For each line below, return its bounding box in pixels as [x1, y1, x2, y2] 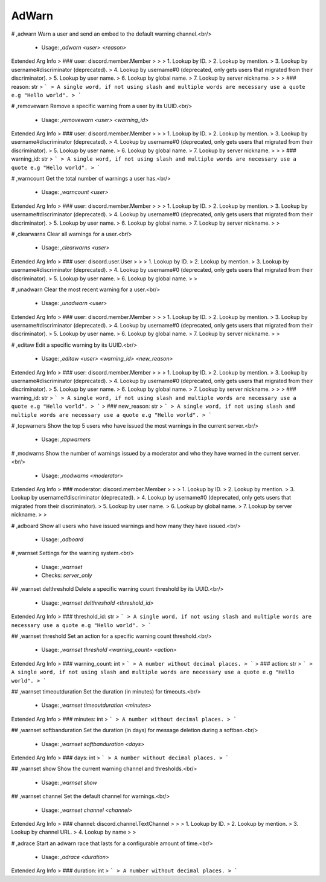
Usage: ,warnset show [41, 779, 98, 786]
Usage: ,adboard [41, 535, 84, 543]
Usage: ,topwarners [41, 436, 91, 443]
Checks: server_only [41, 571, 92, 579]
